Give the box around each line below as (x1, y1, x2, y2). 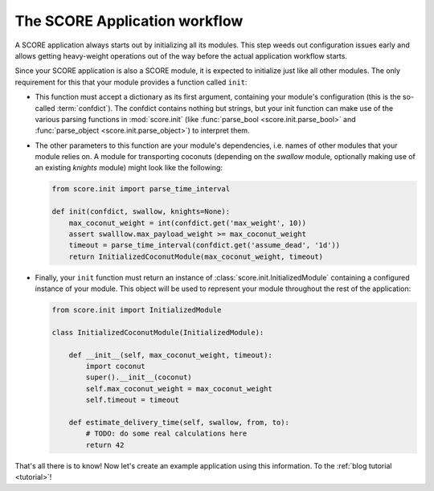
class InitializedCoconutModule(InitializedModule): (51, 328, 264, 337)
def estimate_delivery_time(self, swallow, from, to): (68, 418, 289, 428)
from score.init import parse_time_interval (51, 185, 231, 194)
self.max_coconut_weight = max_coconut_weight (85, 384, 272, 393)
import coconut (85, 362, 146, 371)
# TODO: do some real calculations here (85, 429, 248, 438)
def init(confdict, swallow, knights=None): (51, 207, 231, 216)
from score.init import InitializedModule (51, 305, 222, 315)
